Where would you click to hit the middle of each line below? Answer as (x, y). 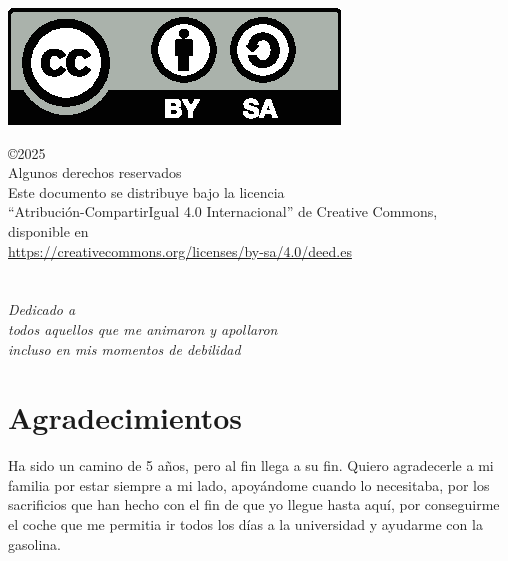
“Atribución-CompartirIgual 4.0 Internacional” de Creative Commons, (223, 211)
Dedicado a (42, 309)
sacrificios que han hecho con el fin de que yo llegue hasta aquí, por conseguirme (254, 504)
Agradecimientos (125, 417)
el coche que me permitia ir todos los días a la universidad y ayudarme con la (245, 524)
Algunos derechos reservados (95, 172)
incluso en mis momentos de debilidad (124, 348)
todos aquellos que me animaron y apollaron (143, 328)
